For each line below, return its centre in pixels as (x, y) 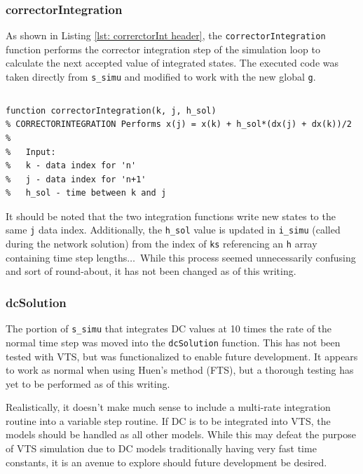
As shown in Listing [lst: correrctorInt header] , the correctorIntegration (166, 35)
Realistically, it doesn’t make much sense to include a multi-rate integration (168, 407)
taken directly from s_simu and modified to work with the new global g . (161, 77)
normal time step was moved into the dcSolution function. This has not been (173, 342)
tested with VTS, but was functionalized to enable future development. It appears (182, 356)
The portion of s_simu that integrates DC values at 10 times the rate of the (169, 329)
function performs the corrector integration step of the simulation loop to (163, 49)
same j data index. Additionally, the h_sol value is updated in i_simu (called (173, 230)
